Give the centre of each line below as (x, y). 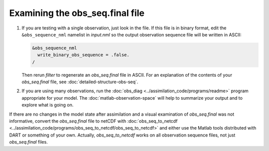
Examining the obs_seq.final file (77, 13)
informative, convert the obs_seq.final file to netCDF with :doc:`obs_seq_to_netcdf (93, 121)
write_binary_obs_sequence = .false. (83, 55)
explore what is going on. (48, 105)
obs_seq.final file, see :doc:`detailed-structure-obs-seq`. (80, 82)
